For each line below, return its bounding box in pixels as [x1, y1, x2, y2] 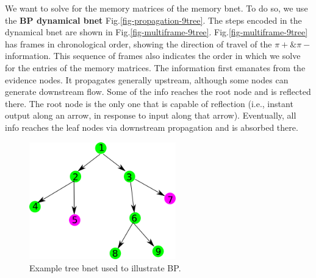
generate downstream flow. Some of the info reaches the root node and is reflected [5, 85, 311, 98]
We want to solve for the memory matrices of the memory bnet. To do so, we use [5, 2, 308, 14]
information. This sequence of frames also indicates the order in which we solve [5, 49, 301, 62]
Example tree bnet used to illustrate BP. [29, 261, 181, 274]
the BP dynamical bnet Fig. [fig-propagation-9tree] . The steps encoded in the [5, 13, 302, 26]
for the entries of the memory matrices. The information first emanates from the [5, 61, 306, 74]
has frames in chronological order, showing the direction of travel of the [5, 37, 272, 50]
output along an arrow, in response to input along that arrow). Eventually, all [5, 109, 296, 122]
